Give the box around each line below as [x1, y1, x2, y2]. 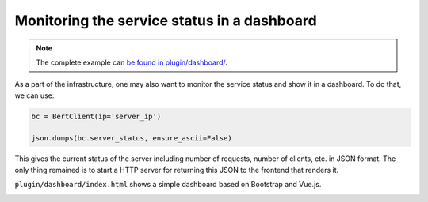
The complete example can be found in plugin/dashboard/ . [36, 58, 227, 67]
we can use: [14, 91, 55, 100]
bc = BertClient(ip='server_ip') [31, 111, 162, 121]
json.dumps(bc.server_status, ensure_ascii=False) [31, 134, 233, 143]
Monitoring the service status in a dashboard [14, 12, 317, 29]
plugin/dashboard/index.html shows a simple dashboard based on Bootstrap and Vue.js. [14, 180, 322, 189]
